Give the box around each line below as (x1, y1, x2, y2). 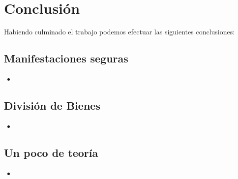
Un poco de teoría (4, 145, 98, 160)
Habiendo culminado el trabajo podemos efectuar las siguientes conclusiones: (4, 27, 235, 37)
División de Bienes (4, 97, 100, 113)
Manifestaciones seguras (4, 51, 128, 66)
